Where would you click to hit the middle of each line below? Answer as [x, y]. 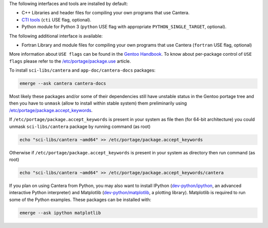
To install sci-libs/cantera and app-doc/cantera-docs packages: [82, 70]
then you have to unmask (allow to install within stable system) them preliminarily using [98, 103]
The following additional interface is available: [56, 36]
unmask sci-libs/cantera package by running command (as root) [80, 126]
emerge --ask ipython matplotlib [60, 213]
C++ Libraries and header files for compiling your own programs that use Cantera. [105, 13]
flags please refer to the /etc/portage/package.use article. [70, 61]
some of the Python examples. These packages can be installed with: [80, 200]
